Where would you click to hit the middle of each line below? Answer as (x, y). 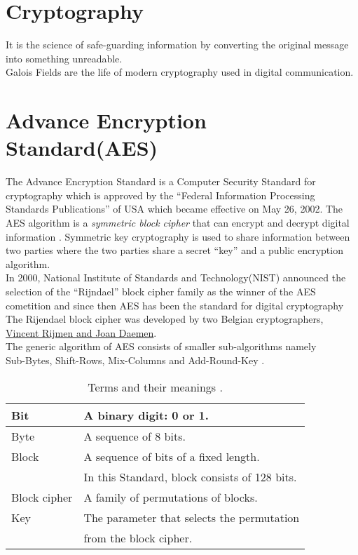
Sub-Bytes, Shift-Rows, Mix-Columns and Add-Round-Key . (135, 360)
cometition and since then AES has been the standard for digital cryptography (175, 305)
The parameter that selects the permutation (192, 517)
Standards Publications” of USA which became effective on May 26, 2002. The (174, 209)
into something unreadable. (64, 58)
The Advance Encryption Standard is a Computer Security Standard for (161, 181)
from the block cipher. (138, 537)
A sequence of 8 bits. (135, 436)
